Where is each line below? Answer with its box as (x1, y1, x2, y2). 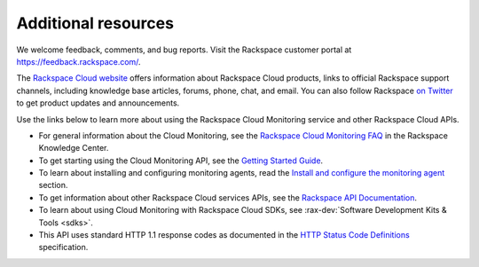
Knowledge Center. (38, 143, 109, 153)
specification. (38, 242, 89, 253)
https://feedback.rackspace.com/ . (16, 56, 141, 67)
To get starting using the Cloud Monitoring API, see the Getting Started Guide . (38, 155, 324, 166)
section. (38, 180, 68, 191)
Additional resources (16, 13, 175, 33)
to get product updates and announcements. (16, 98, 180, 108)
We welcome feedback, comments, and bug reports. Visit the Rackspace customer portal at (16, 44, 352, 55)
